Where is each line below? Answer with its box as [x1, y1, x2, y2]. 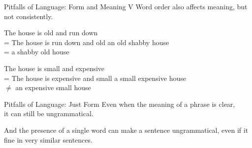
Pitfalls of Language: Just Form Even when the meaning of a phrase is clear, [4, 99, 235, 109]
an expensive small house [15, 82, 91, 93]
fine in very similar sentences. [4, 134, 93, 145]
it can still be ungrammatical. [4, 108, 94, 119]
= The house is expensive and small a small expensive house [4, 73, 186, 83]
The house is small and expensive [4, 63, 105, 73]
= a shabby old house [4, 47, 69, 57]
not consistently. [4, 11, 53, 21]
